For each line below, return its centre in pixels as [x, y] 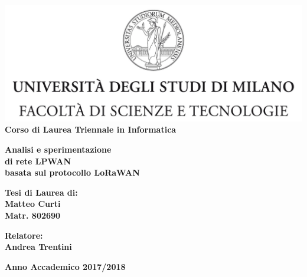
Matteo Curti [33, 204]
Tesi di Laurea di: [41, 192]
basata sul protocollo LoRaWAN [72, 172]
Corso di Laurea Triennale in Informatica [91, 129]
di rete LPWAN [38, 161]
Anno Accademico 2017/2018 [65, 266]
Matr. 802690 [33, 215]
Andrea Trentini [38, 247]
